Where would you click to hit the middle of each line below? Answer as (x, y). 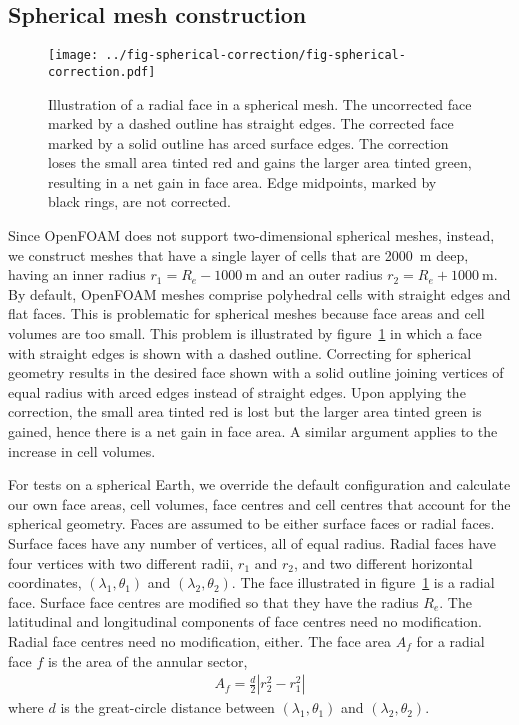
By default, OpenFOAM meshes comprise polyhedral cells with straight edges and (259, 293)
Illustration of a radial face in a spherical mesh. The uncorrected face (260, 103)
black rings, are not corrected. (140, 201)
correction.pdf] (102, 71)
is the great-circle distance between (167, 707)
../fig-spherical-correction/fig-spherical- (255, 55)
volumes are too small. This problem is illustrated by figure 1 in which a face (245, 333)
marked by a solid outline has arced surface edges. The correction (248, 142)
